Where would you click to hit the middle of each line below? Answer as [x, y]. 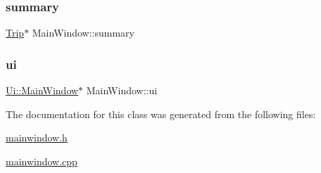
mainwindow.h [37, 137]
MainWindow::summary [83, 33]
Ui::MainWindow [42, 90]
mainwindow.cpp [42, 161]
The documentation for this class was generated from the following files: [161, 114]
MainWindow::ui [122, 90]
